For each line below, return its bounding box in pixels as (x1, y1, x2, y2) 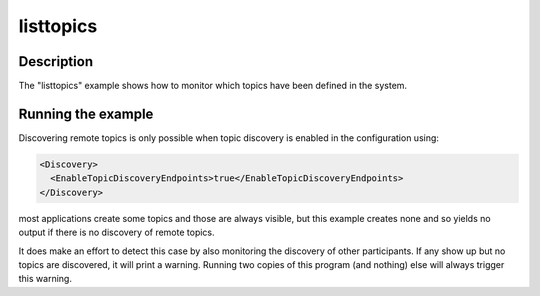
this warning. (18, 273, 72, 285)
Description (18, 53, 94, 70)
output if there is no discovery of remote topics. (18, 226, 215, 239)
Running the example (18, 105, 154, 122)
